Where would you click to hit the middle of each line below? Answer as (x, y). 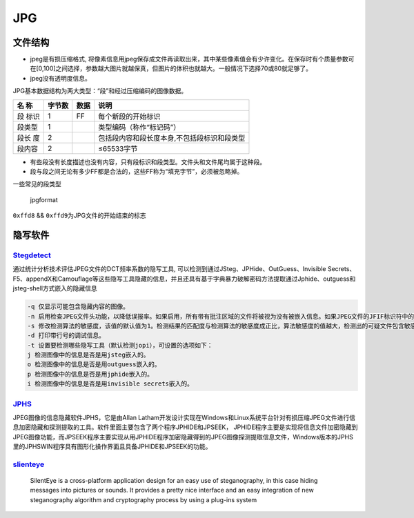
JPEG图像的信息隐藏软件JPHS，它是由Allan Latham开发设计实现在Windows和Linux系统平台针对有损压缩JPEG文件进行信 (184, 417)
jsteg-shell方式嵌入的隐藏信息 (55, 288)
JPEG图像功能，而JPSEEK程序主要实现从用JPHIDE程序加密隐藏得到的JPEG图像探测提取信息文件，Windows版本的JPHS (183, 437)
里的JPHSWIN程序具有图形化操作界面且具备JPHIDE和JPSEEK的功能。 (112, 447)
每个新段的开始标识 (129, 116)
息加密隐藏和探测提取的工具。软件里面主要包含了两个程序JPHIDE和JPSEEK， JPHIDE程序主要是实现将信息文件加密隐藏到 (185, 427)
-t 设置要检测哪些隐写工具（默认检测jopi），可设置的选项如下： (120, 345)
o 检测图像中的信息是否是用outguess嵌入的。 (94, 365)
